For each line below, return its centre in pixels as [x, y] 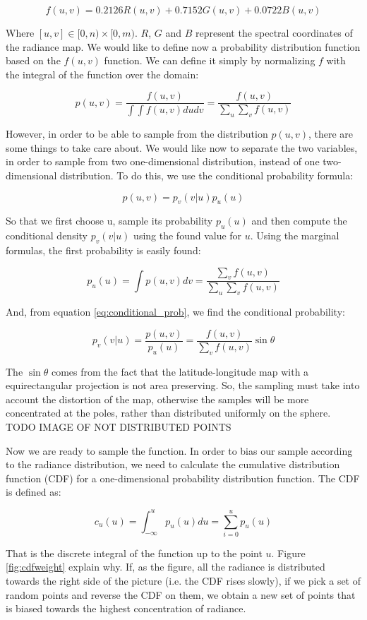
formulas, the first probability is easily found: [103, 250]
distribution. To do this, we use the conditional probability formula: [207, 175]
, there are [331, 134]
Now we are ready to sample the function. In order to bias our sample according [179, 450]
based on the [33, 60]
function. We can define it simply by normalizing [210, 60]
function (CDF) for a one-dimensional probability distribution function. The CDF [183, 478]
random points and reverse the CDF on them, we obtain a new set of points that [181, 594]
